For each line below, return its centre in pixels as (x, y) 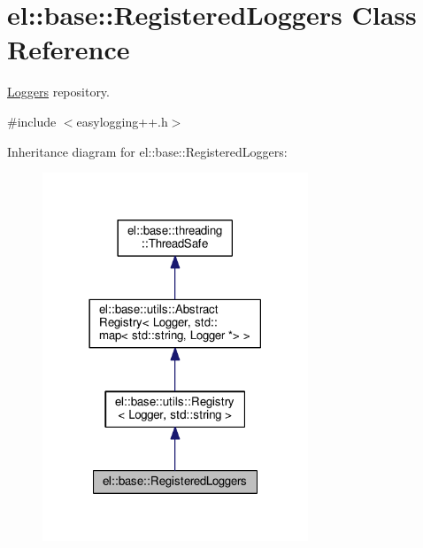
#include (32, 121)
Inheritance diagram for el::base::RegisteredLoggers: (147, 151)
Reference (69, 49)
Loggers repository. (58, 92)
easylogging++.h (122, 121)
